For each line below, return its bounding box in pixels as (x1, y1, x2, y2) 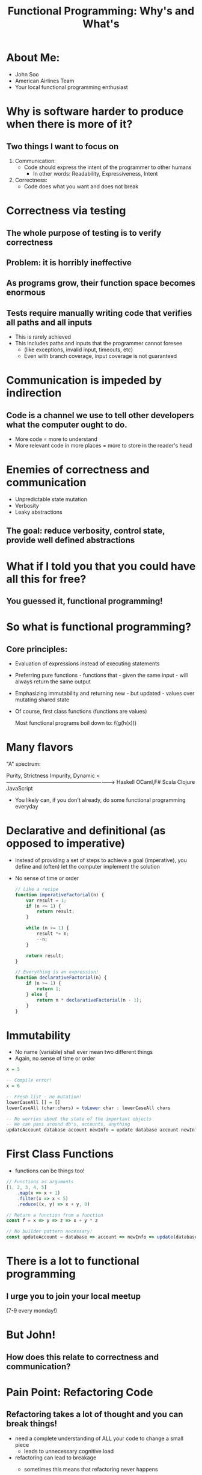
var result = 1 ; (26, 898, 67, 904)
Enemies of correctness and (6, 463, 150, 476)
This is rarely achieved (14, 333, 71, 340)
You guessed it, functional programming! (6, 596, 164, 606)
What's (82, 17, 120, 31)
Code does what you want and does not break (23, 182, 139, 190)
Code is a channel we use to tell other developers (6, 410, 194, 420)
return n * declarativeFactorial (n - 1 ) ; (37, 997, 142, 1003)
